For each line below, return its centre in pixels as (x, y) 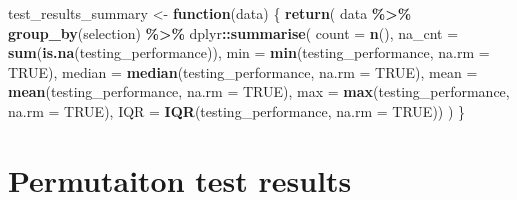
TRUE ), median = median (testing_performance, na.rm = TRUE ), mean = (243, 71)
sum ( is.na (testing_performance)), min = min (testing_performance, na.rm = (249, 52)
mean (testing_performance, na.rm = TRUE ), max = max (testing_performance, (259, 91)
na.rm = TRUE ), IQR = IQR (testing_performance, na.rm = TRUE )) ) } (237, 110)
